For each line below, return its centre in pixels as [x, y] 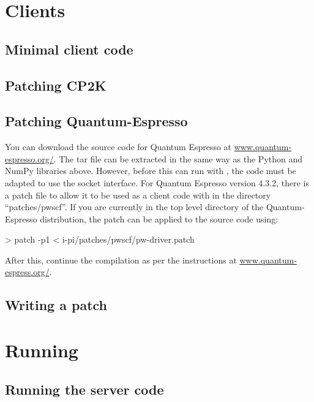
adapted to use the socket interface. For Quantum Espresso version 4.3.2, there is [157, 182]
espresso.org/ [29, 158]
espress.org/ [27, 272]
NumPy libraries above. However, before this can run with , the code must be [151, 171]
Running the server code [84, 389]
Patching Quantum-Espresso [96, 121]
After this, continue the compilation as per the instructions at [121, 260]
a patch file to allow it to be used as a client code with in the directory [138, 195]
